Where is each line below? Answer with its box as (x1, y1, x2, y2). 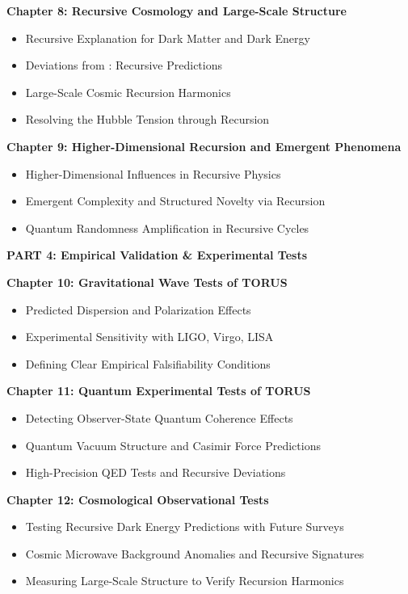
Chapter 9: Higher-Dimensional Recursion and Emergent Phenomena (6, 137, 402, 154)
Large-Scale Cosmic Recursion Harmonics (25, 83, 231, 100)
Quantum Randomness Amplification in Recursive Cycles (25, 219, 309, 236)
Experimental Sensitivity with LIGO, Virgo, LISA (25, 328, 274, 345)
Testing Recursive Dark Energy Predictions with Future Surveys (25, 518, 344, 535)
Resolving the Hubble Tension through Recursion (25, 111, 270, 128)
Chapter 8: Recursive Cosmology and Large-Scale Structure (6, 2, 347, 19)
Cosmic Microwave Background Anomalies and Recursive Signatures (25, 545, 364, 562)
